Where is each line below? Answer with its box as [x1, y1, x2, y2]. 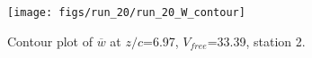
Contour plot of [7, 31, 93, 50]
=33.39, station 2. [207, 31, 306, 50]
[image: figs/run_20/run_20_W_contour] [7, 6, 245, 19]
